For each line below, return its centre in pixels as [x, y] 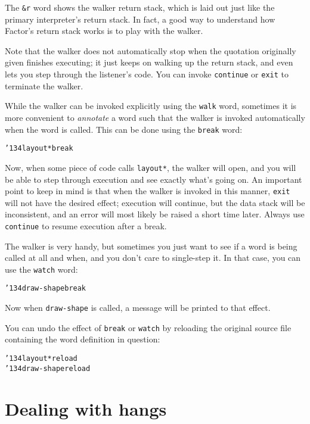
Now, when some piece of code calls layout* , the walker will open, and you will [151, 167]
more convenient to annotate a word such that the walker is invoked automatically [155, 117]
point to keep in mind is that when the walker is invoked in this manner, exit [148, 191]
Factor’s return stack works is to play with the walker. [104, 31]
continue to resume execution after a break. [86, 225]
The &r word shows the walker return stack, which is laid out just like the [140, 7]
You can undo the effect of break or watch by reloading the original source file [148, 327]
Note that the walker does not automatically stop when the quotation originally [151, 50]
